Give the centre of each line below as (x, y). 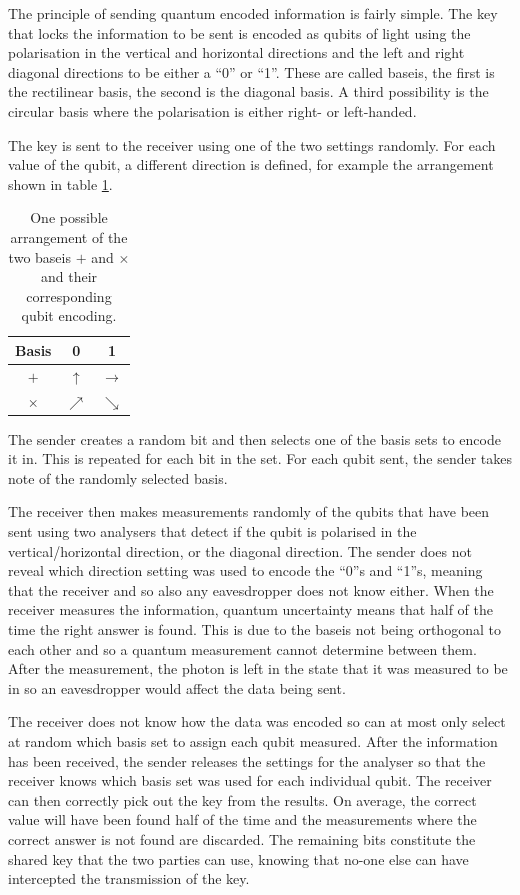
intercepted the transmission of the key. (129, 878)
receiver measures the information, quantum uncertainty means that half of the (250, 609)
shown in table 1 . (60, 183)
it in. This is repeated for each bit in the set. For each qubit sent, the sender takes (260, 458)
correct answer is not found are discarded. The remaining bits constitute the (242, 838)
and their (69, 276)
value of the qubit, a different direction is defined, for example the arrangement (251, 164)
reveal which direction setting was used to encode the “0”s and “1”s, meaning (245, 570)
